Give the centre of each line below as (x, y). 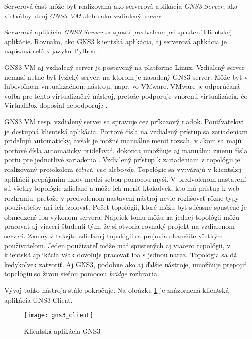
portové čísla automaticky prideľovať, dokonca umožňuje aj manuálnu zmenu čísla (126, 150)
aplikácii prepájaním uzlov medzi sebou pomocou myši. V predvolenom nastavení (125, 178)
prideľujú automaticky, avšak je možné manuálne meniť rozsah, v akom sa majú (123, 141)
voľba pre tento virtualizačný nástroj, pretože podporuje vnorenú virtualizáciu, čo (126, 95)
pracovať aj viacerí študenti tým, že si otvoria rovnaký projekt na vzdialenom (120, 226)
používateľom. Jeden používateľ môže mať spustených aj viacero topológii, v (118, 245)
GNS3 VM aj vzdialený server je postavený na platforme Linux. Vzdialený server (125, 67)
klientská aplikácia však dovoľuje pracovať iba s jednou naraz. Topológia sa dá (121, 255)
